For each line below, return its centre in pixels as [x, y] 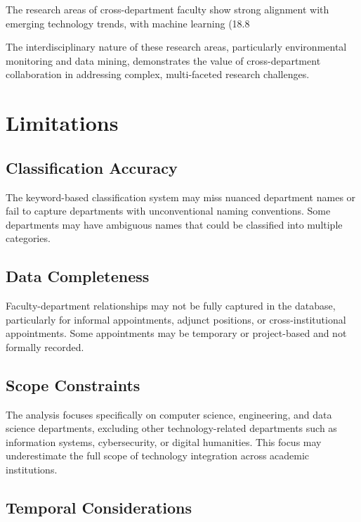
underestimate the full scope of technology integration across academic [158, 456]
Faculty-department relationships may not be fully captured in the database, [171, 306]
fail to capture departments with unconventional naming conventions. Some [168, 211]
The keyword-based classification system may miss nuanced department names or [181, 197]
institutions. [32, 470]
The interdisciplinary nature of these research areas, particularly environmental [176, 47]
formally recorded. [45, 346]
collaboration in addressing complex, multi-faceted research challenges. [158, 74]
